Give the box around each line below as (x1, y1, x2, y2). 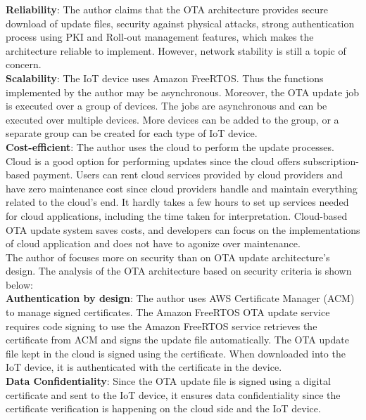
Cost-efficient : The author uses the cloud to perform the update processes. (6, 139, 334, 154)
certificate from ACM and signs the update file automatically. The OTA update (6, 332, 349, 347)
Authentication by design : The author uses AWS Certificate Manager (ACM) (6, 291, 355, 306)
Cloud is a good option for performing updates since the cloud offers (6, 153, 301, 168)
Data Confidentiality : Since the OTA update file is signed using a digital (6, 374, 331, 388)
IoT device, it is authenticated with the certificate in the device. (6, 360, 282, 374)
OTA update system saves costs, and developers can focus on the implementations (6, 222, 360, 237)
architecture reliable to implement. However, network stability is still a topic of (6, 43, 346, 58)
